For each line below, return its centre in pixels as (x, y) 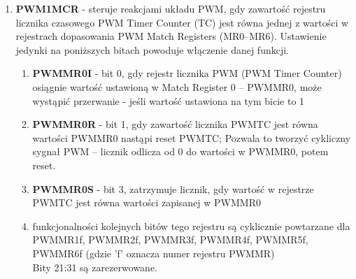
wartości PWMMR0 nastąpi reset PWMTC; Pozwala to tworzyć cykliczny (192, 137)
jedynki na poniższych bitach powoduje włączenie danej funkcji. (152, 49)
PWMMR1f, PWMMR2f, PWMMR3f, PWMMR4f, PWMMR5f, (170, 239)
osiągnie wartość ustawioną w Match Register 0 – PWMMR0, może (177, 86)
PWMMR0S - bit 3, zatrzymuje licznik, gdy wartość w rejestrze (173, 188)
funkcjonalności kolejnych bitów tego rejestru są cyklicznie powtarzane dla (191, 226)
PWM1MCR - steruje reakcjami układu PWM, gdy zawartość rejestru (171, 8)
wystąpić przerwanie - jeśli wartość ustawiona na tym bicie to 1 (169, 100)
